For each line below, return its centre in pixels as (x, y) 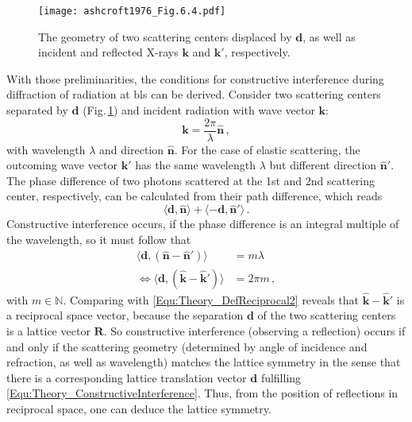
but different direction (323, 165)
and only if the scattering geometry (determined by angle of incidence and (187, 346)
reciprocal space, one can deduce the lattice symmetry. (139, 408)
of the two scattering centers (327, 315)
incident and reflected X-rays (108, 52)
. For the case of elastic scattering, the (267, 149)
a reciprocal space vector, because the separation (125, 315)
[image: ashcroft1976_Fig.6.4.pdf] (132, 11)
